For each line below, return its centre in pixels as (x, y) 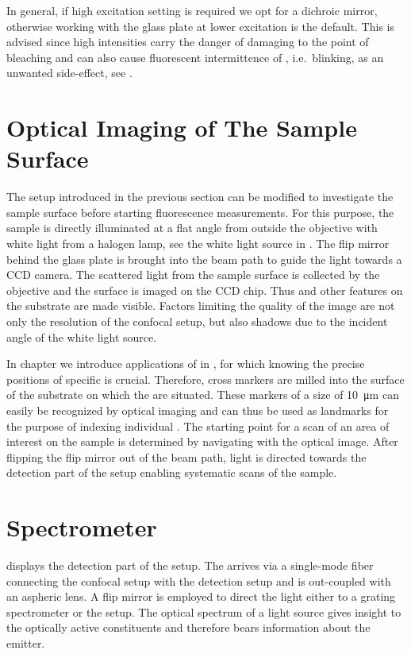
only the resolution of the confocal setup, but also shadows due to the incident (197, 321)
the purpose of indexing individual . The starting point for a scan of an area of (198, 426)
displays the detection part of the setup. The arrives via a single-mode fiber (190, 565)
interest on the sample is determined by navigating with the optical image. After (202, 441)
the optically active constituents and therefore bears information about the (188, 627)
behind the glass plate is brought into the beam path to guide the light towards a (204, 259)
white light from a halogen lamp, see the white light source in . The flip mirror (198, 244)
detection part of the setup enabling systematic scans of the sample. (172, 472)
